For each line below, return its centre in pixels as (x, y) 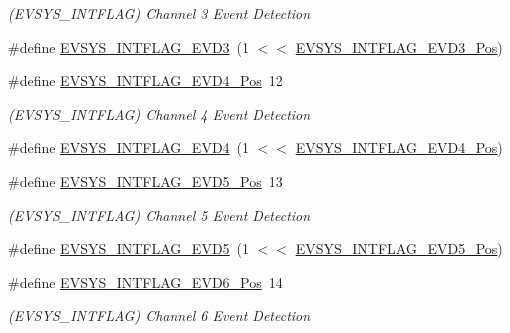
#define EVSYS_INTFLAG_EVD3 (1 (129, 46)
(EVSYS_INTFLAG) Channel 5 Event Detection (159, 214)
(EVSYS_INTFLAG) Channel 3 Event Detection (159, 13)
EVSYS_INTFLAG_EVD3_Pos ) (399, 46)
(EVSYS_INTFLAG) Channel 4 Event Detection (159, 113)
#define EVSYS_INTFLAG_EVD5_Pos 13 (145, 180)
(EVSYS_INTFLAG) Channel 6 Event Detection (159, 315)
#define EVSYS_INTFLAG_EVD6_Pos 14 (145, 281)
